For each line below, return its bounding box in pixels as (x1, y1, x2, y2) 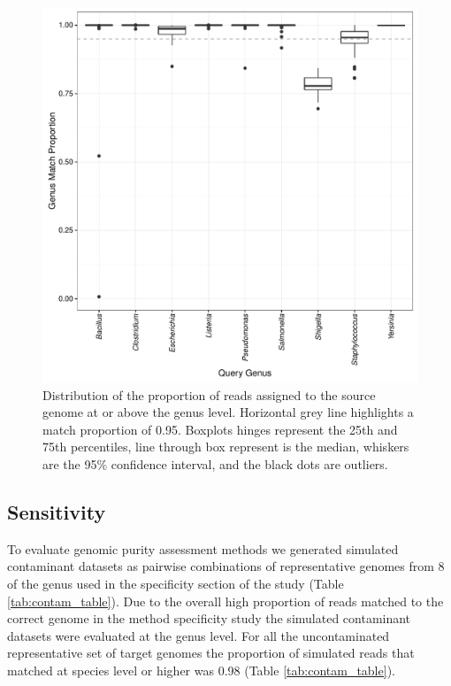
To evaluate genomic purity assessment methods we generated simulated (7, 539, 399, 558)
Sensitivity (7, 497, 106, 525)
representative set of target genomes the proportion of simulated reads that (7, 644, 415, 662)
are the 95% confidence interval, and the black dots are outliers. (42, 454, 388, 473)
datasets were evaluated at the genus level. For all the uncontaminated (7, 626, 390, 644)
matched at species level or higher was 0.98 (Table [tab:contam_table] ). (7, 660, 395, 679)
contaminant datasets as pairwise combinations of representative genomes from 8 (7, 557, 445, 575)
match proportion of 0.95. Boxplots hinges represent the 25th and (42, 420, 398, 438)
